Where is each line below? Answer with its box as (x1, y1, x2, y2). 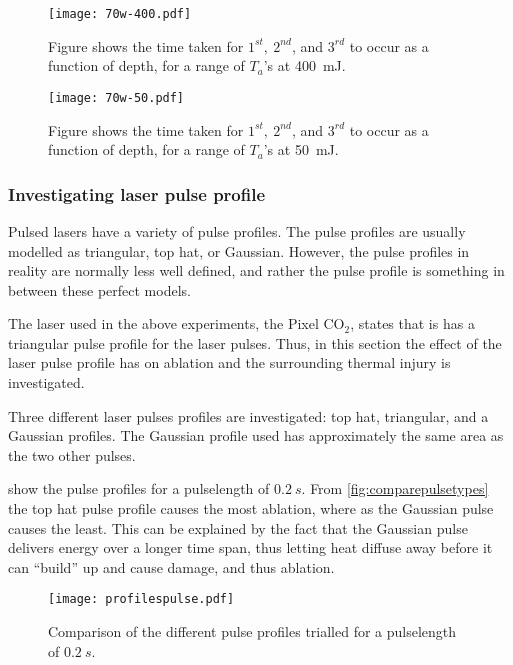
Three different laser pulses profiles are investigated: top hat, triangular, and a (8, 405, 489, 426)
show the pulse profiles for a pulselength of (8, 478, 270, 499)
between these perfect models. (8, 279, 191, 300)
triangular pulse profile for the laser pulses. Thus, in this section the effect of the (8, 332, 502, 353)
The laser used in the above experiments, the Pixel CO (8, 313, 345, 334)
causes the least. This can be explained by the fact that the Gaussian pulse (8, 517, 468, 538)
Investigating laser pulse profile (8, 181, 266, 206)
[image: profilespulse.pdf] (48, 592, 235, 607)
